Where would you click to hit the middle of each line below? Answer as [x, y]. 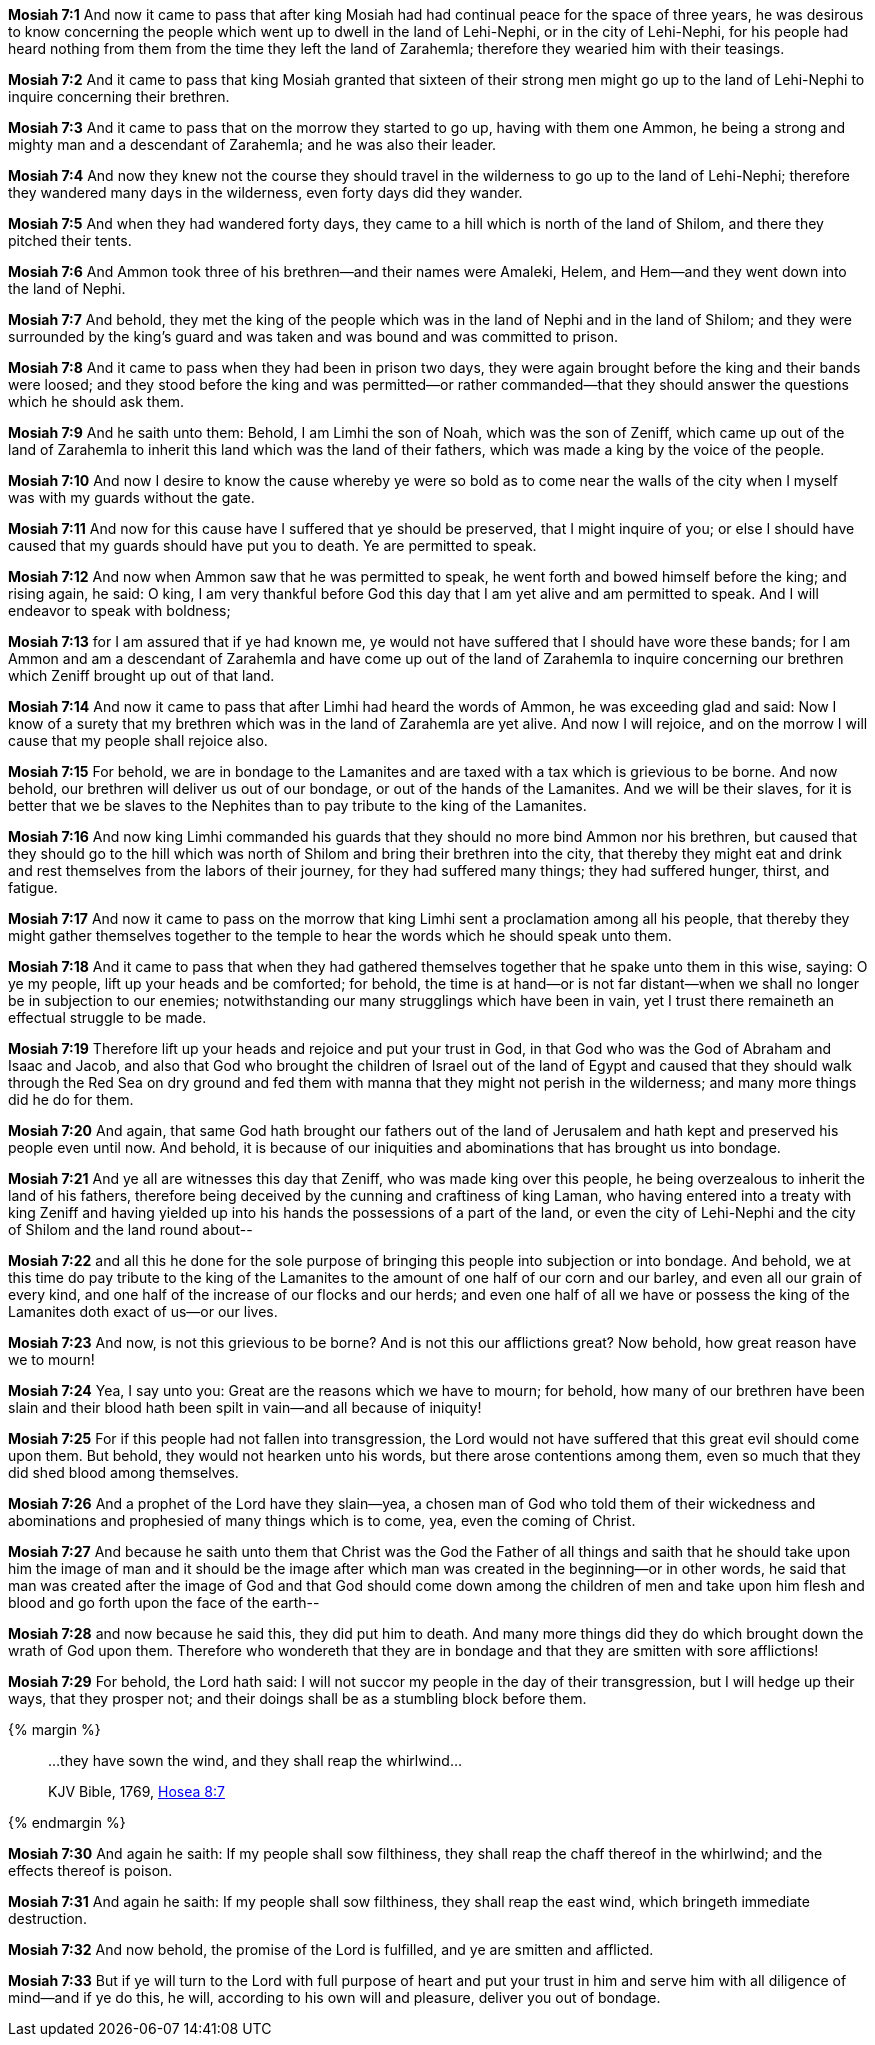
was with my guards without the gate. [131, 497]
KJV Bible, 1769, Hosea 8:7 [136, 1791]
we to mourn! [51, 1359]
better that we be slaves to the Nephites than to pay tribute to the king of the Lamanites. [297, 805]
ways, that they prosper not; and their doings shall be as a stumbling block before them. [297, 1698]
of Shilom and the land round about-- [130, 1229]
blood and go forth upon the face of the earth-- [164, 1602]
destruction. [47, 1918]
